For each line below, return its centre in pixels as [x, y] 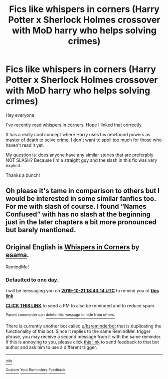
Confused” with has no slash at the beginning [78, 215]
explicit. [14, 165]
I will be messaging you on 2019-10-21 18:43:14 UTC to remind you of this [82, 291]
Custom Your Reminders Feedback [36, 370]
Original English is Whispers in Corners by [73, 247]
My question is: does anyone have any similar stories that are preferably [80, 155]
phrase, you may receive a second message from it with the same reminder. [84, 337]
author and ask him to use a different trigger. [51, 347]
